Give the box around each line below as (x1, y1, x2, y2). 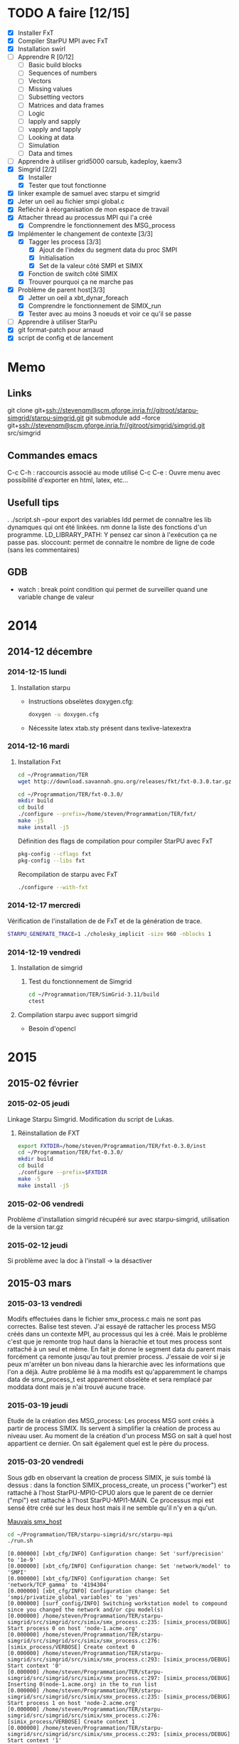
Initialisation (38, 253, 75, 262)
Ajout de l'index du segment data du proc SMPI (38, 245, 178, 254)
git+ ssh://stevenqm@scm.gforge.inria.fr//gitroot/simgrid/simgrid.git (7, 421, 206, 430)
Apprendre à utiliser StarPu (17, 318, 97, 326)
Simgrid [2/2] (17, 165, 57, 174)
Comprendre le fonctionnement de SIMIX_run (28, 302, 161, 310)
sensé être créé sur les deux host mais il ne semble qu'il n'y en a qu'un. (7, 1503, 218, 1512)
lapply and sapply (28, 117, 80, 125)
